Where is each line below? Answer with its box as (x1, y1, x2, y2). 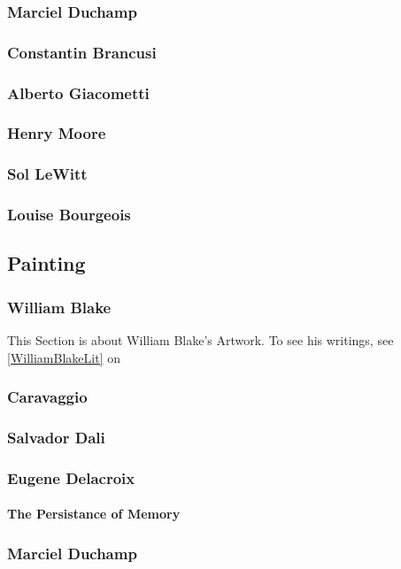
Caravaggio (7, 386, 88, 408)
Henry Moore (7, 122, 106, 144)
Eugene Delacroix (7, 466, 135, 488)
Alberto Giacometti (7, 81, 150, 104)
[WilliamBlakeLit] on (7, 348, 120, 366)
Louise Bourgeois (7, 204, 131, 226)
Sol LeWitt (7, 163, 88, 185)
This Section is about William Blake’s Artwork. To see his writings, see (7, 331, 394, 350)
